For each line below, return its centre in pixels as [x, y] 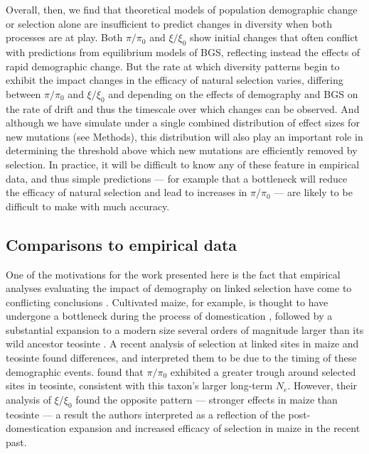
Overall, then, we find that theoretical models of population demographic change [182, 9]
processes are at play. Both [64, 37]
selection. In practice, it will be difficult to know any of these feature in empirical [183, 164]
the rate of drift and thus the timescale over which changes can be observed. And [183, 108]
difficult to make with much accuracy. [88, 206]
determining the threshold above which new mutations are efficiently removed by [182, 150]
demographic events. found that [75, 371]
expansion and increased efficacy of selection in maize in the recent [215, 428]
